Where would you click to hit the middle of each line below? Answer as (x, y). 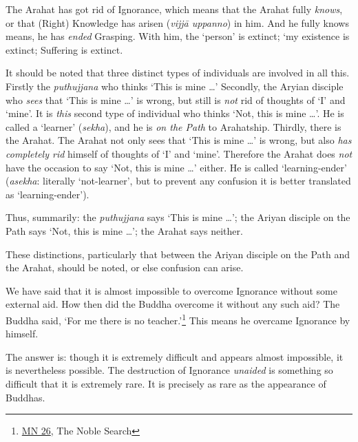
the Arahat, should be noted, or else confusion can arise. (125, 267)
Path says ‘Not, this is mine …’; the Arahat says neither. (124, 230)
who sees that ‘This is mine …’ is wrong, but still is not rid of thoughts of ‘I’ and (176, 99)
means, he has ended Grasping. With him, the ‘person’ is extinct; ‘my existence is (178, 36)
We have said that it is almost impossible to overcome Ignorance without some (171, 290)
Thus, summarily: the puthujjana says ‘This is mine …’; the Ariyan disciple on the (178, 217)
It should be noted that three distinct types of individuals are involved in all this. (178, 73)
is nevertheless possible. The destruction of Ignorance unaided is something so (169, 370)
